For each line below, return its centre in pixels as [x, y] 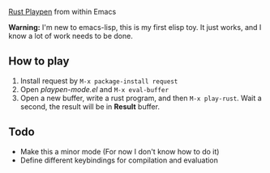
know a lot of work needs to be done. [71, 36]
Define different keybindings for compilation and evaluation [119, 160]
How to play [39, 61]
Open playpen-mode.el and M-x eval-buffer [94, 89]
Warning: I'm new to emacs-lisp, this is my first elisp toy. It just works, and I [135, 27]
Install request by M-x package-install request [99, 81]
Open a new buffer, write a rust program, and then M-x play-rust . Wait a [141, 98]
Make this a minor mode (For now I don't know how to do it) [120, 151]
